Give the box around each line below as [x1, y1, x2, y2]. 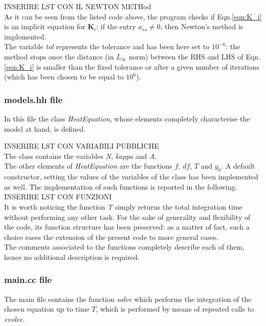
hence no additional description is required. [4, 251, 140, 262]
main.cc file [4, 273, 52, 286]
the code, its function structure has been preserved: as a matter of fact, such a [4, 221, 250, 232]
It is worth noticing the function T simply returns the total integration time [4, 201, 242, 212]
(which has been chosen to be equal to [4, 71, 124, 82]
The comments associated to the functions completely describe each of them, [4, 241, 245, 252]
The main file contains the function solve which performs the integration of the [4, 293, 252, 304]
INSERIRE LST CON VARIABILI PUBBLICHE [4, 140, 159, 151]
